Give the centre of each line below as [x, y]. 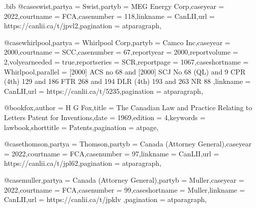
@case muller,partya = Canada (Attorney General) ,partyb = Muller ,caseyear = [124, 179]
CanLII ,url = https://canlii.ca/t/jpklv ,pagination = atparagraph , [105, 199]
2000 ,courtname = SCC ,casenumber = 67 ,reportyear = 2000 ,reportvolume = [121, 52]
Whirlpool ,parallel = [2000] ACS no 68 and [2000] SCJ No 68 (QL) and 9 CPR [125, 71]
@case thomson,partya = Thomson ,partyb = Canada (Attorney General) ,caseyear [128, 144]
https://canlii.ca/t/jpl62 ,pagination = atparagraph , [83, 163]
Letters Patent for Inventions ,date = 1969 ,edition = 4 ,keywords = [105, 117]
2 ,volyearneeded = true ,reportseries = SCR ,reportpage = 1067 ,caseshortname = [126, 61]
